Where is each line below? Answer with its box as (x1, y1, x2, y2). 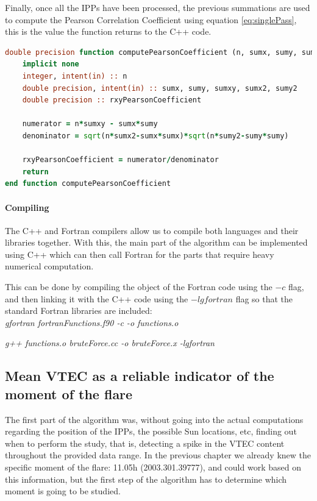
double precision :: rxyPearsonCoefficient (22, 96, 202, 105)
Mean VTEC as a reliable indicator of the (5, 366, 274, 385)
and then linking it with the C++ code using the (5, 292, 188, 305)
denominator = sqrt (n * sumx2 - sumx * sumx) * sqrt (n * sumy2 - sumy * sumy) (22, 131, 289, 140)
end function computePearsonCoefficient (5, 179, 171, 188)
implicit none (22, 60, 79, 69)
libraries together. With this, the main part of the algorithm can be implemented (5, 236, 308, 249)
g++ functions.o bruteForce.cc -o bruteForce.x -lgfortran (5, 336, 215, 349)
